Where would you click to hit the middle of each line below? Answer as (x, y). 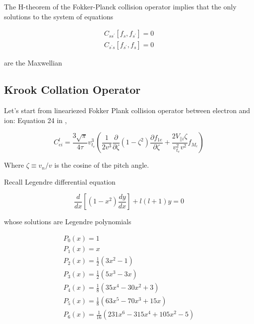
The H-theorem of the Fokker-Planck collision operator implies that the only (120, 6)
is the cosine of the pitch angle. (102, 165)
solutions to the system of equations (59, 16)
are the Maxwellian (33, 63)
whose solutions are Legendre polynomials (68, 222)
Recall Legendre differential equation (60, 181)
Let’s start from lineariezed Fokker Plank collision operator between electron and (127, 110)
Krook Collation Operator (72, 90)
